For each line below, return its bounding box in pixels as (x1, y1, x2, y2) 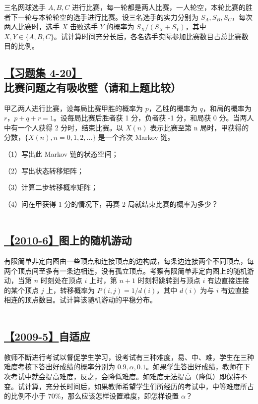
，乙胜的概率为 (148, 103, 197, 113)
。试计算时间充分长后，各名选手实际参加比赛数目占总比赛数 (54, 31, 249, 41)
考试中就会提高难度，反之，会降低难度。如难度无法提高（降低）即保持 (10, 371, 240, 382)
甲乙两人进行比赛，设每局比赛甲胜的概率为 (4, 103, 143, 113)
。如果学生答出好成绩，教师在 (145, 361, 243, 372)
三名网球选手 (4, 2, 46, 12)
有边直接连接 (207, 275, 249, 286)
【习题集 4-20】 (4, 65, 82, 80)
